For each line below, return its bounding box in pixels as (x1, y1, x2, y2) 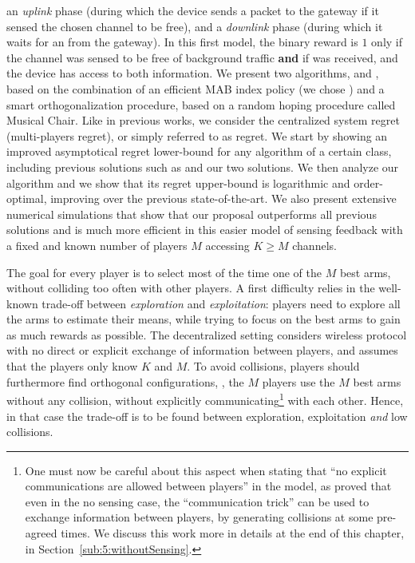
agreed (25, 525, 57, 541)
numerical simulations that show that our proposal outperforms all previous (6, 205, 377, 222)
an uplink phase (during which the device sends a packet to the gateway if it (6, 2, 379, 18)
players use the (262, 373, 335, 390)
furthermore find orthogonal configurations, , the (6, 373, 244, 390)
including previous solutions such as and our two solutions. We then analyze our (6, 158, 399, 175)
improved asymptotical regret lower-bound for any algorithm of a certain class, (6, 143, 392, 160)
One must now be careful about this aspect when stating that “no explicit (25, 462, 387, 478)
